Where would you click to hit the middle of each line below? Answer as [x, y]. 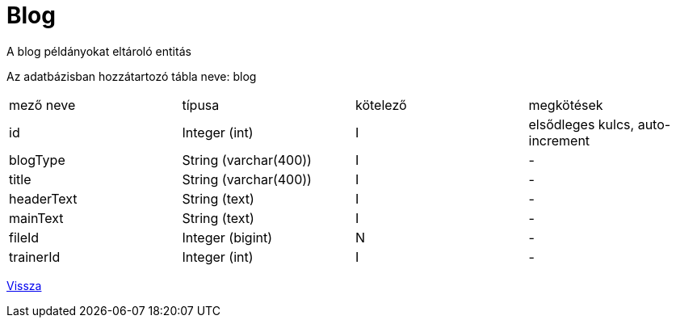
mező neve [42, 105]
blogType [37, 160]
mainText [36, 218]
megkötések [566, 105]
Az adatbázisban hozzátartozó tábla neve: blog [132, 76]
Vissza [24, 285]
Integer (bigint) [227, 237]
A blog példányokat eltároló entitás [99, 51]
